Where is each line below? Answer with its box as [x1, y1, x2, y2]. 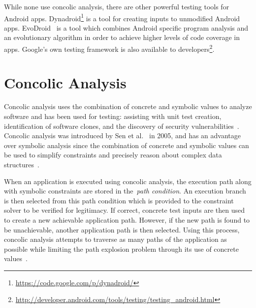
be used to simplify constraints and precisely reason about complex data [4, 150, 222, 160]
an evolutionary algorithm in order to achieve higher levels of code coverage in [4, 32, 240, 42]
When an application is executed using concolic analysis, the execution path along [4, 176, 252, 186]
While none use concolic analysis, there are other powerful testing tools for [4, 1, 229, 11]
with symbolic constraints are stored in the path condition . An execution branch [4, 186, 246, 196]
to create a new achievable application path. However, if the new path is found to [4, 214, 250, 225]
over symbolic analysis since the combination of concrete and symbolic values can [4, 140, 249, 150]
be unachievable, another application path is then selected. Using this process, [4, 224, 240, 234]
